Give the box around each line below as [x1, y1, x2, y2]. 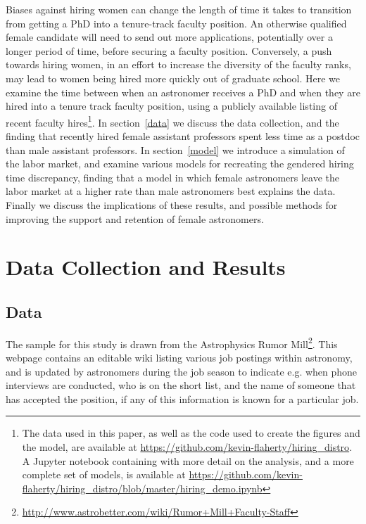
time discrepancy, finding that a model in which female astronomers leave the [6, 170, 339, 184]
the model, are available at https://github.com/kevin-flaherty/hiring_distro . [22, 439, 353, 454]
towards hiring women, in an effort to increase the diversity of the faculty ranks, [6, 57, 351, 72]
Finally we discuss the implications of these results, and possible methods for [6, 197, 338, 212]
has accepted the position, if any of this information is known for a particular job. [6, 391, 359, 406]
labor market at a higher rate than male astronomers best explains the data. [6, 184, 336, 198]
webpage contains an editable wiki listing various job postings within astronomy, [6, 350, 353, 364]
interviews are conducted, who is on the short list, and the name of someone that [6, 378, 356, 392]
